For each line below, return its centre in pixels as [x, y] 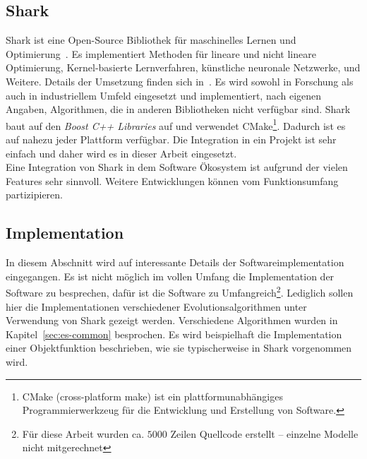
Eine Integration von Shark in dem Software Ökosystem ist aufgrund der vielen [177, 167]
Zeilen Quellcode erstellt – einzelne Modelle [264, 433]
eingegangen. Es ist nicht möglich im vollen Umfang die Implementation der [170, 276]
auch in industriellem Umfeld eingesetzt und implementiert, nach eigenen [164, 95]
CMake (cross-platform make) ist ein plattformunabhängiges [152, 396]
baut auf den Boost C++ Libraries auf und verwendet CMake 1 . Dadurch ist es [176, 124]
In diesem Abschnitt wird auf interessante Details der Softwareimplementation [175, 262]
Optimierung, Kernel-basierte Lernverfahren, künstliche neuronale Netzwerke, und [183, 67]
